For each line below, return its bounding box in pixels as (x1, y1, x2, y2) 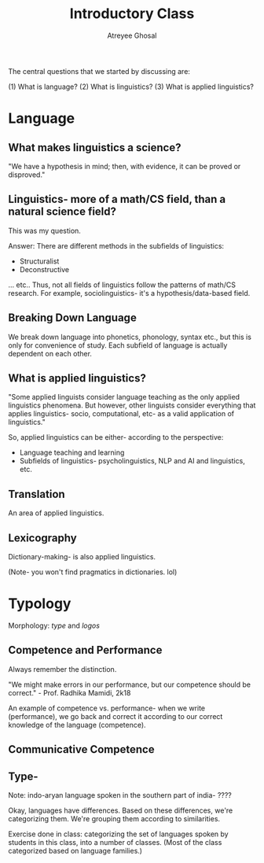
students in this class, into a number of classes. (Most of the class (8, 837, 222, 846)
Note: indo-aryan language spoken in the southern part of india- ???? (8, 790, 232, 799)
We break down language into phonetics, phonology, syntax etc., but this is (8, 332, 251, 341)
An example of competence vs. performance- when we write (8, 703, 206, 713)
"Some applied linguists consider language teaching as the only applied (8, 393, 240, 402)
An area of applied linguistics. (8, 508, 104, 518)
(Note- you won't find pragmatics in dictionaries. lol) (8, 567, 178, 577)
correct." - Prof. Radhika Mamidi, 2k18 (8, 688, 131, 697)
